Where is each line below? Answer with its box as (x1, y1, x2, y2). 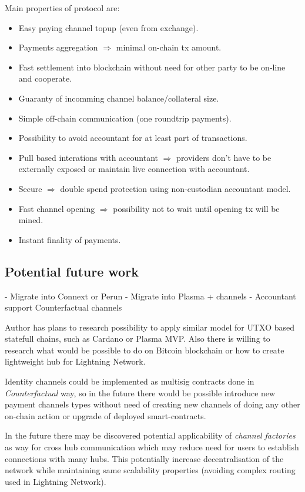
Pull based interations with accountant (18, 151, 159, 163)
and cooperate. (18, 72, 72, 85)
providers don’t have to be (176, 151, 272, 163)
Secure (18, 182, 42, 194)
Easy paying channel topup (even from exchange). (18, 21, 199, 33)
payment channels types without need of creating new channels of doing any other (5, 398, 300, 410)
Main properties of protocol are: (5, 2, 120, 14)
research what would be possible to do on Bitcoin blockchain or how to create (5, 343, 284, 356)
